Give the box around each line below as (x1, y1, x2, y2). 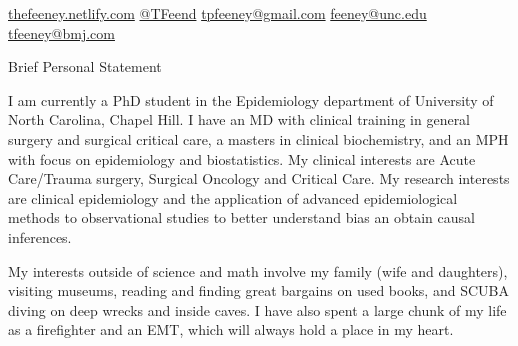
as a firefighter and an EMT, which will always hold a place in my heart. (8, 319, 454, 340)
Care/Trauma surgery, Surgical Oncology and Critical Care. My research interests (8, 168, 510, 189)
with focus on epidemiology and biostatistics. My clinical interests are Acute (8, 148, 476, 169)
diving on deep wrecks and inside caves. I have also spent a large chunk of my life (8, 299, 507, 320)
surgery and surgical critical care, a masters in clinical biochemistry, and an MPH (8, 128, 509, 149)
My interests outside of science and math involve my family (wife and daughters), (8, 260, 508, 281)
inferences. (8, 226, 72, 247)
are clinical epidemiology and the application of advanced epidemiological (8, 187, 458, 208)
